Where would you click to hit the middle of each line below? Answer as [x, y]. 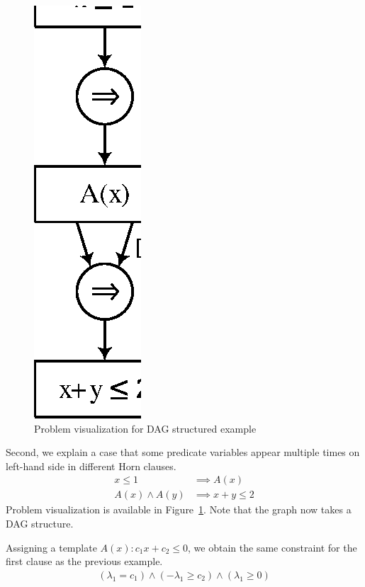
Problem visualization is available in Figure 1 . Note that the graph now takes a [179, 509]
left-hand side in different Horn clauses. [91, 466]
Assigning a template [51, 547]
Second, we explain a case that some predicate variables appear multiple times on [183, 452]
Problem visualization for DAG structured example [145, 428]
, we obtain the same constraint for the [273, 547]
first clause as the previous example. [84, 561]
